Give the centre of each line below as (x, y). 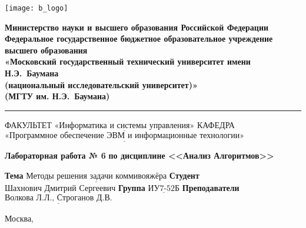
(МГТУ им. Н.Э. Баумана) (57, 96)
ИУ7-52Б (164, 189)
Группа (132, 188)
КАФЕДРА (216, 124)
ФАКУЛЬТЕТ (28, 124)
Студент (184, 175)
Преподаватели (211, 188)
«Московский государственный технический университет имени (128, 61)
